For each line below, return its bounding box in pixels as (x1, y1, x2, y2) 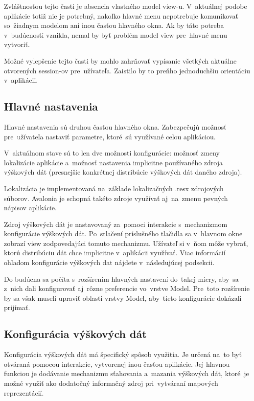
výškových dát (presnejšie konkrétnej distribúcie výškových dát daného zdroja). (4, 167, 242, 177)
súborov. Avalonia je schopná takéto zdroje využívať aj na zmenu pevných (4, 193, 228, 203)
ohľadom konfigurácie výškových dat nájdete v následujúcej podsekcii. (4, 257, 215, 267)
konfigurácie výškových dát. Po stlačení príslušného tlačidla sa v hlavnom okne (4, 228, 243, 239)
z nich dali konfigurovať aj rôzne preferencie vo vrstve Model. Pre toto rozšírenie (4, 283, 250, 293)
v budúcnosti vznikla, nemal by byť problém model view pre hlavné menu (4, 29, 227, 40)
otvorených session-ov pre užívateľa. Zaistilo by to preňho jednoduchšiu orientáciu (4, 65, 251, 75)
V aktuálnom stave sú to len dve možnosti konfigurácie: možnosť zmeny (4, 148, 220, 158)
